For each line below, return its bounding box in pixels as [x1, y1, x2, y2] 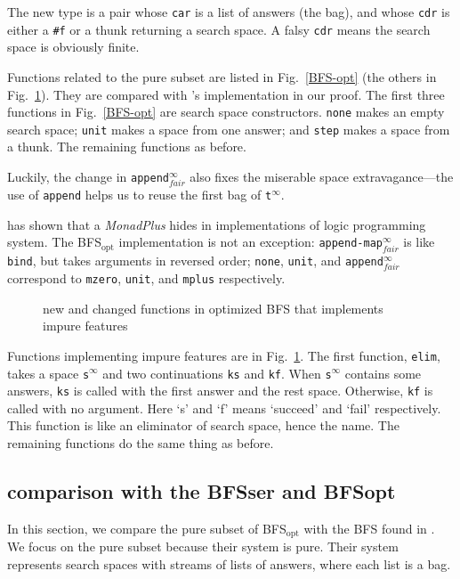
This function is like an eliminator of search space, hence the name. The [7, 416, 399, 435]
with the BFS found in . [303, 518, 435, 537]
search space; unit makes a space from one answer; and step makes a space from [7, 119, 450, 138]
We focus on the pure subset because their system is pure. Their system [7, 537, 399, 556]
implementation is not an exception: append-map [118, 232, 383, 251]
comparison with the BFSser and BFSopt [7, 477, 396, 504]
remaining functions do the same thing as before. [7, 434, 274, 453]
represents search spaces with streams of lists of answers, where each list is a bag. [7, 554, 451, 573]
